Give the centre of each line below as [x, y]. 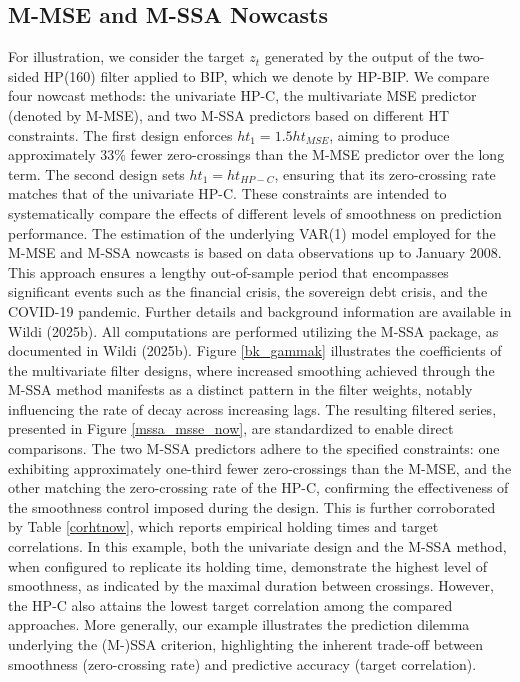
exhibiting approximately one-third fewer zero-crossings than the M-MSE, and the [260, 467]
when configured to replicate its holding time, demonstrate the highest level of [248, 565]
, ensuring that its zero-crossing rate [385, 173]
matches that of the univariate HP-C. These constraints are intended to [227, 193]
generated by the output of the [359, 56]
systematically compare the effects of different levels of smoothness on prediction [255, 212]
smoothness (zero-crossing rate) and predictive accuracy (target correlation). [242, 663]
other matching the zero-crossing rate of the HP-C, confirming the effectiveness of [258, 487]
